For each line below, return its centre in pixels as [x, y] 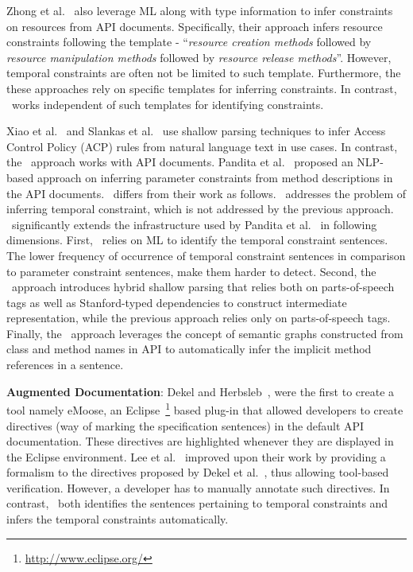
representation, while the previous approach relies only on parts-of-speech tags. [199, 318]
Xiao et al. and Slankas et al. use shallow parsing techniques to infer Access [196, 131]
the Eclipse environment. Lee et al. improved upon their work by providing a [196, 456]
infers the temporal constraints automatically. [118, 519]
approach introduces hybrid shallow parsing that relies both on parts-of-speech [203, 287]
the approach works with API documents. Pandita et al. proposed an [180, 162]
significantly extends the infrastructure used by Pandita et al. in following [194, 224]
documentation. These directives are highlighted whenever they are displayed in [200, 441]
